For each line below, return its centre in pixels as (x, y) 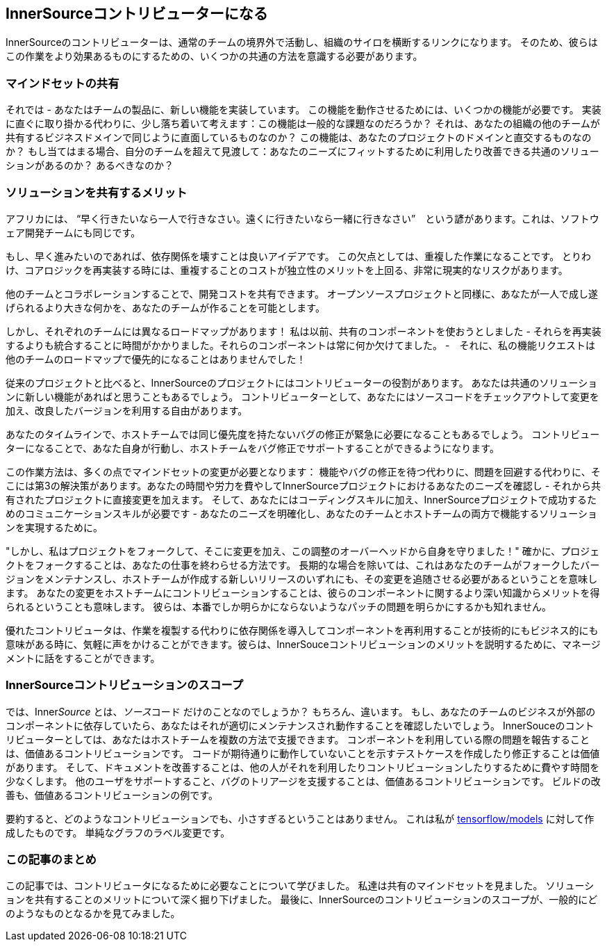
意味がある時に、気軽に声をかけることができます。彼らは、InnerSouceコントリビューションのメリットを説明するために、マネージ (303, 644)
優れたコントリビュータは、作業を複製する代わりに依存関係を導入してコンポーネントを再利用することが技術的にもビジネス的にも (302, 630)
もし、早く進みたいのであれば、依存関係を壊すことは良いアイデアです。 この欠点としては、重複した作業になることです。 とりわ (299, 256)
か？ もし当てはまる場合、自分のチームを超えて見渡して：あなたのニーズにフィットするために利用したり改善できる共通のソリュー (302, 152)
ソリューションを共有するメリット (97, 192)
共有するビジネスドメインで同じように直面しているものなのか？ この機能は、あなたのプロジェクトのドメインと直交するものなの (299, 138)
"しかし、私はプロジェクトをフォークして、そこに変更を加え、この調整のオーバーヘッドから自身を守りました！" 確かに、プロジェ (303, 551)
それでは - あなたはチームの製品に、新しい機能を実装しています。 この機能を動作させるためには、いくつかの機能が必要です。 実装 (303, 110)
